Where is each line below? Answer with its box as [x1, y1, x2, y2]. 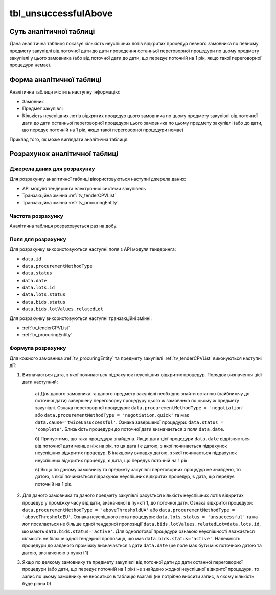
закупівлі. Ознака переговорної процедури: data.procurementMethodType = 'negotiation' [35, 404, 245, 411]
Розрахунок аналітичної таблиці [9, 150, 119, 158]
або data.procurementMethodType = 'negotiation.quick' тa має [35, 412, 189, 418]
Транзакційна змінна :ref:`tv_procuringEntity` [22, 199, 119, 205]
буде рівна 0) [22, 580, 51, 586]
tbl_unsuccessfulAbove [9, 8, 113, 19]
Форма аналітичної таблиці [9, 76, 102, 84]
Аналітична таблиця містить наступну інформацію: [9, 89, 121, 95]
